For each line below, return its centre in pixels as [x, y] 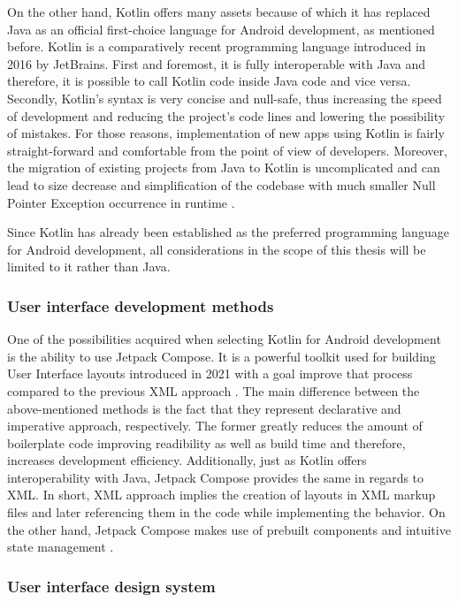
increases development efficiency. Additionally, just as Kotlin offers [187, 460]
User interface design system [111, 586]
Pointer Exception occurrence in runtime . [121, 202]
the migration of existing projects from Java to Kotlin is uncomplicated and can [224, 168]
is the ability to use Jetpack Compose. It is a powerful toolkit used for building [221, 356]
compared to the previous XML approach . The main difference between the [214, 390]
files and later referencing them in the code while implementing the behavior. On [226, 512]
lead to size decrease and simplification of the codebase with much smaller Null [221, 184]
